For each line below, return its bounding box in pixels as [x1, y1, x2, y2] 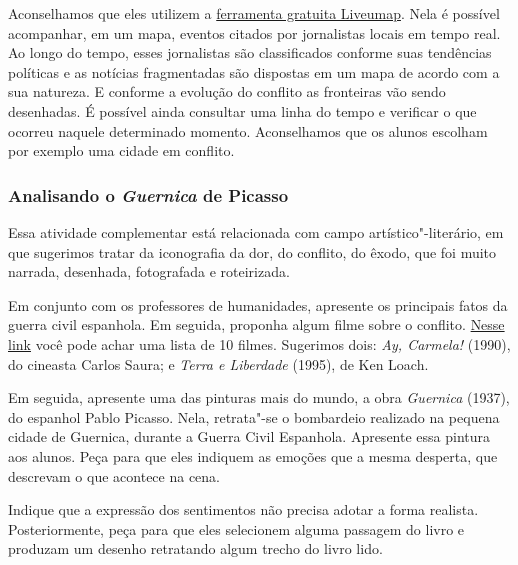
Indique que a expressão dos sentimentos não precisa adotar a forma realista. [8, 499, 479, 520]
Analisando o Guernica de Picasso [8, 182, 289, 207]
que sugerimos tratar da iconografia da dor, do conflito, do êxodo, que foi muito [8, 241, 497, 262]
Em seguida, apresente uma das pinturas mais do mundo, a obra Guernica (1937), [8, 387, 510, 408]
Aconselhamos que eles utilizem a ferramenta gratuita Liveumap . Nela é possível [8, 3, 500, 23]
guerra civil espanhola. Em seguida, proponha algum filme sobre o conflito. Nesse [8, 314, 505, 335]
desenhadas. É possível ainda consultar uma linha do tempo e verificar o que [8, 100, 477, 121]
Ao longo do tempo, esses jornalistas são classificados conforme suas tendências [8, 42, 492, 63]
